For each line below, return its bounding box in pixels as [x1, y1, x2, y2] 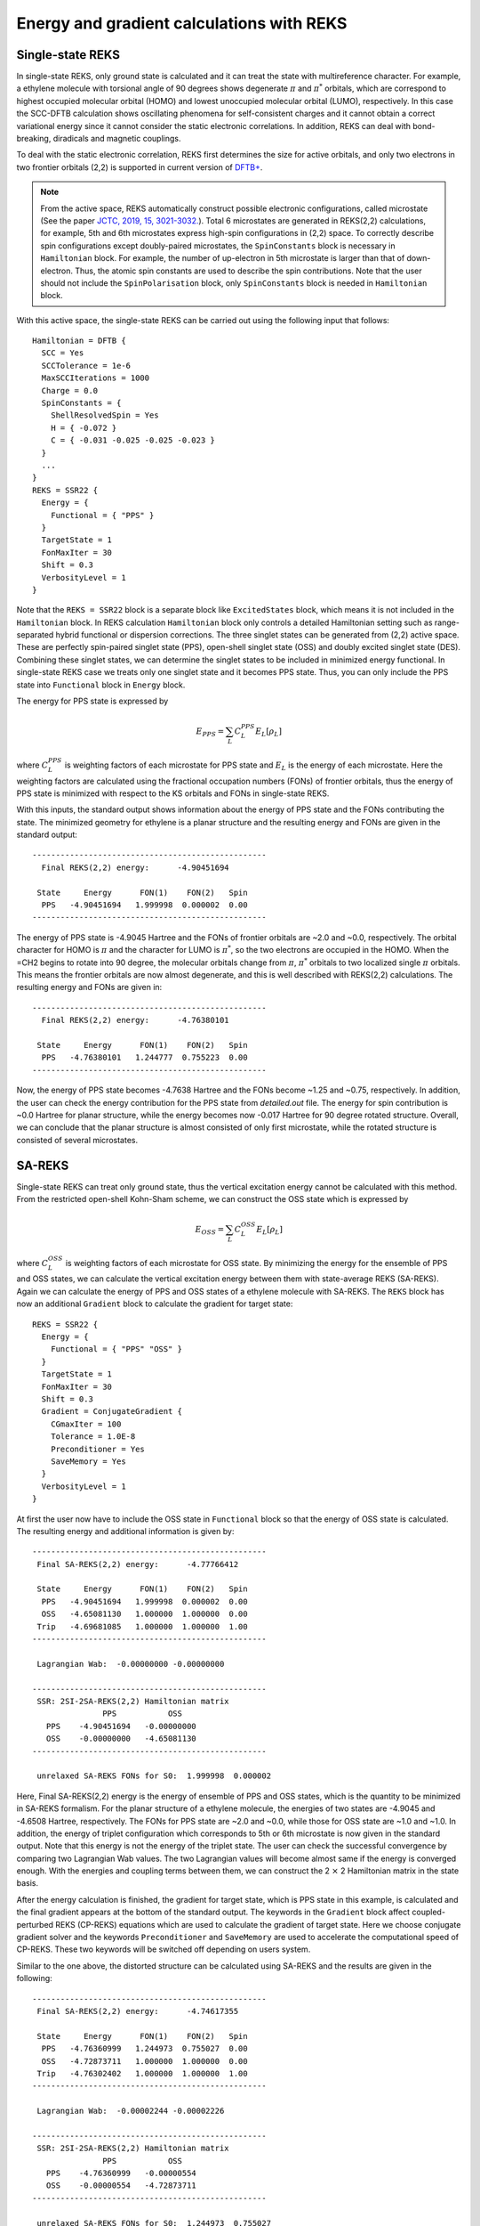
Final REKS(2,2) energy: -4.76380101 [41, 1015, 230, 1026]
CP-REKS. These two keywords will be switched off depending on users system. [16, 1944, 311, 1954]
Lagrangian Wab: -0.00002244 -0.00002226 [36, 2106, 225, 2116]
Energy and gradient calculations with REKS [16, 13, 348, 33]
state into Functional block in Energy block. [16, 679, 186, 690]
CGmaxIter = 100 [50, 1418, 122, 1429]
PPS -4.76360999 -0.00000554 [45, 2168, 197, 2179]
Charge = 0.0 [41, 386, 99, 395]
